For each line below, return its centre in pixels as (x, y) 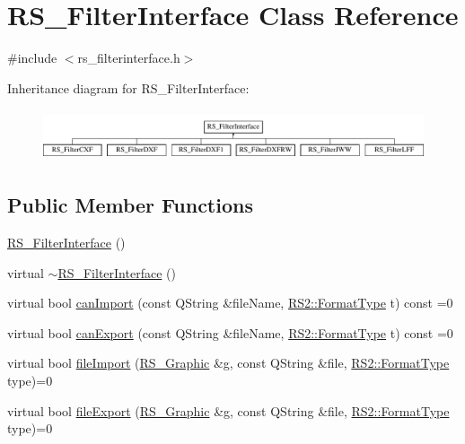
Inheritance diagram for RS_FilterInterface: (128, 87)
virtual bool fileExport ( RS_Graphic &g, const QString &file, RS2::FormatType (228, 410)
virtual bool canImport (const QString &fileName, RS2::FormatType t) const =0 (230, 303)
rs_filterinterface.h (129, 58)
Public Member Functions (130, 205)
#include (32, 58)
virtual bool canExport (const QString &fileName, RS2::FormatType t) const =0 (230, 332)
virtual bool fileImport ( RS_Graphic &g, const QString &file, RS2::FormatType (228, 363)
